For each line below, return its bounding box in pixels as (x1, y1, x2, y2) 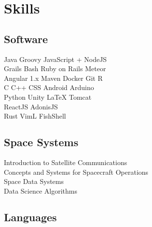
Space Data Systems (4, 176, 64, 186)
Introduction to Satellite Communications (4, 157, 127, 167)
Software (4, 31, 48, 46)
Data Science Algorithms (4, 185, 77, 196)
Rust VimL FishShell (4, 111, 66, 121)
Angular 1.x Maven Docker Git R (4, 73, 103, 83)
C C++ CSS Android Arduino (4, 82, 94, 92)
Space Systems (4, 135, 79, 150)
